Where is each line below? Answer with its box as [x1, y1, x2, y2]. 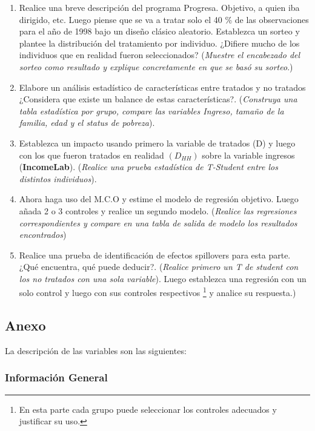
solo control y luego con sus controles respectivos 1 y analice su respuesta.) [19, 285, 296, 299]
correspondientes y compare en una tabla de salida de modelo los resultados [19, 216, 297, 229]
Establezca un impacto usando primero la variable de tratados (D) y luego [19, 136, 296, 149]
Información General [5, 370, 108, 385]
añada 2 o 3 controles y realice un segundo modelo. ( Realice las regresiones [19, 204, 297, 217]
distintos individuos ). [19, 172, 97, 185]
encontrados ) [19, 228, 67, 241]
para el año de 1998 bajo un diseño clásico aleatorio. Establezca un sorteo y [19, 25, 300, 38]
